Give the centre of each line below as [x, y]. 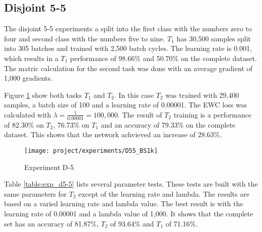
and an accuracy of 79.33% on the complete [168, 124]
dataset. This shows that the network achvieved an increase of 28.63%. [113, 134]
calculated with [28, 114]
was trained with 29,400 [202, 95]
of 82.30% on [24, 124]
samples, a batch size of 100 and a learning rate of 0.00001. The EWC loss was [126, 105]
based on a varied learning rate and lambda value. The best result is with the [124, 204]
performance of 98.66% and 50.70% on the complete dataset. [163, 58]
